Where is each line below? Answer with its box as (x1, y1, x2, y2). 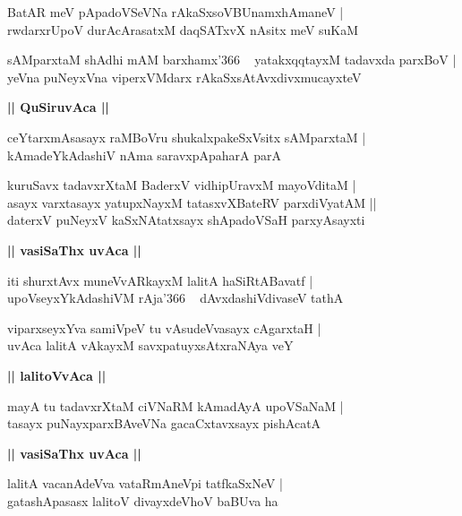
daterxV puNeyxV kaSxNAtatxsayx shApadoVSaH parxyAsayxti (7, 211, 365, 229)
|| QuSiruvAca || (7, 98, 109, 116)
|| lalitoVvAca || (7, 365, 107, 384)
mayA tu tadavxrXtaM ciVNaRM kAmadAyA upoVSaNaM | (7, 396, 344, 415)
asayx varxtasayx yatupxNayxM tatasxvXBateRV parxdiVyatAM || (7, 193, 377, 211)
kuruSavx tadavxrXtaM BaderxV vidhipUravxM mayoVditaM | (7, 176, 356, 194)
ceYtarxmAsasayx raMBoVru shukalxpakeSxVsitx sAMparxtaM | (7, 127, 366, 146)
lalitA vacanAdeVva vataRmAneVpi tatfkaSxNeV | (7, 474, 283, 493)
